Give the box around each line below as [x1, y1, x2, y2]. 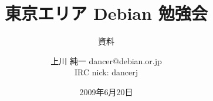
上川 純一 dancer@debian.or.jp [50, 54, 162, 67]
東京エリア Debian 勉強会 [5, 1, 208, 25]
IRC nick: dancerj [75, 66, 138, 78]
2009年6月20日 [79, 85, 133, 97]
